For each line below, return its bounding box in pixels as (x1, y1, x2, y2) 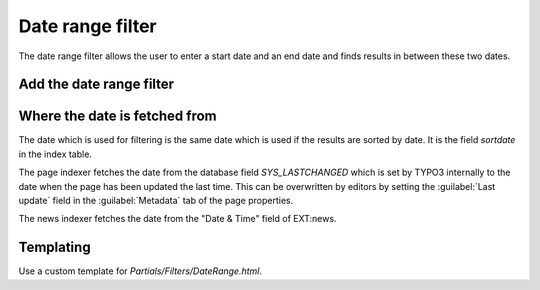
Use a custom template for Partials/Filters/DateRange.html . (18, 265, 262, 277)
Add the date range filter (18, 76, 175, 93)
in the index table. (18, 148, 92, 160)
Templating (18, 239, 91, 256)
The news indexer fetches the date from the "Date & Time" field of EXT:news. (18, 213, 337, 225)
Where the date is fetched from (18, 108, 217, 125)
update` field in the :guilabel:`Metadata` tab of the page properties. (18, 195, 294, 207)
